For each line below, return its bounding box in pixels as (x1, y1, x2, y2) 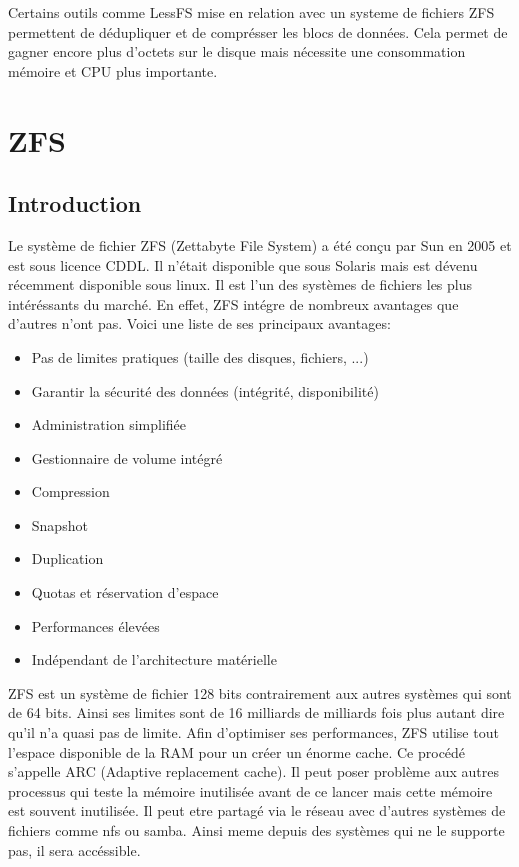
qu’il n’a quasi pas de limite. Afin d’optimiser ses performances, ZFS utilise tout (8, 722, 499, 743)
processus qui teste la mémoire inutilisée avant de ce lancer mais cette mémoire (8, 780, 493, 801)
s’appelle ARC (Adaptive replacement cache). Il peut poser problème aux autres (8, 761, 499, 782)
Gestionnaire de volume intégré (31, 447, 223, 468)
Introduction (8, 188, 142, 219)
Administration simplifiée (31, 414, 187, 435)
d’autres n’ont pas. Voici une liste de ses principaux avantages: (8, 313, 391, 334)
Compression (31, 481, 110, 502)
